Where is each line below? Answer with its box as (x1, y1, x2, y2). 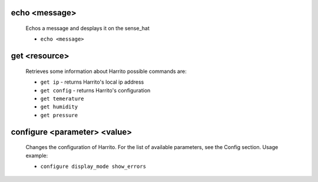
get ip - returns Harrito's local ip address (40, 78, 144, 85)
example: (25, 152, 48, 159)
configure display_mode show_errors (40, 163, 147, 170)
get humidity (40, 104, 78, 110)
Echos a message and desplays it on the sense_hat (25, 25, 150, 32)
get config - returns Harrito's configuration (40, 87, 151, 94)
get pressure (40, 112, 78, 118)
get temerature (40, 95, 85, 102)
